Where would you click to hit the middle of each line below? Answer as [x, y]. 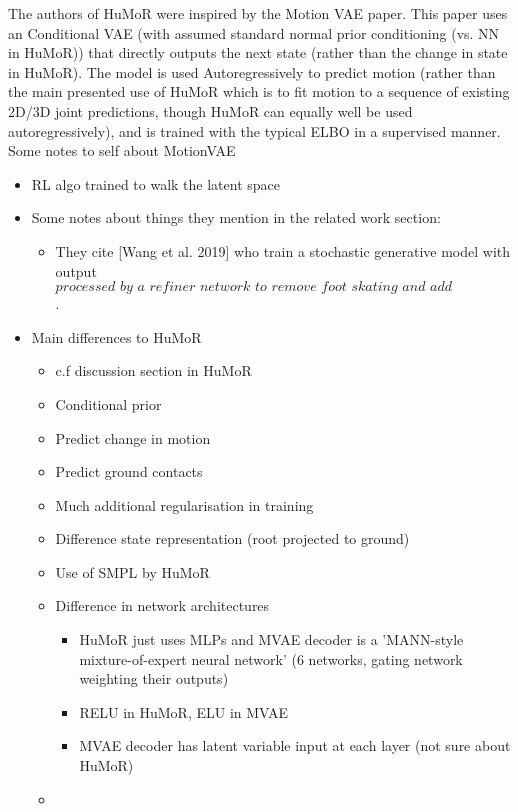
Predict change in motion [133, 437]
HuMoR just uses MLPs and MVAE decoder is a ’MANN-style [271, 639]
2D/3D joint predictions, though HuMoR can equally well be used [210, 110]
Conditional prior [108, 403]
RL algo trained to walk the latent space [156, 183]
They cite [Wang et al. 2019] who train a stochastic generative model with [283, 250]
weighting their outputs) [154, 678]
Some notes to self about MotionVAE [122, 150]
